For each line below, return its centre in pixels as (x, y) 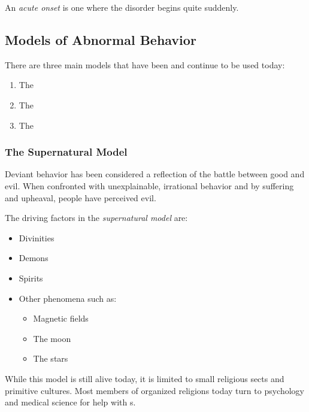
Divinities (37, 237)
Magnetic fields (61, 318)
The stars (51, 358)
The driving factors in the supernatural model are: (96, 218)
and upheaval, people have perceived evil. (81, 197)
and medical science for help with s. (70, 402)
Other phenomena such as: (68, 298)
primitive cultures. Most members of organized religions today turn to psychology (154, 390)
